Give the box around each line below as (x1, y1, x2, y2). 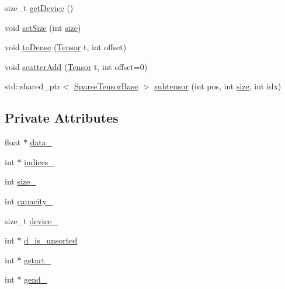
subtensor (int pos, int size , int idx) (154, 80, 281, 92)
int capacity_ (5, 194, 53, 207)
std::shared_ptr (5, 80, 61, 92)
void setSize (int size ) (5, 21, 81, 33)
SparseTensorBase (74, 80, 138, 92)
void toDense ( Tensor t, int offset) (5, 41, 127, 53)
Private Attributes (5, 109, 119, 127)
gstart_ (24, 253, 51, 266)
